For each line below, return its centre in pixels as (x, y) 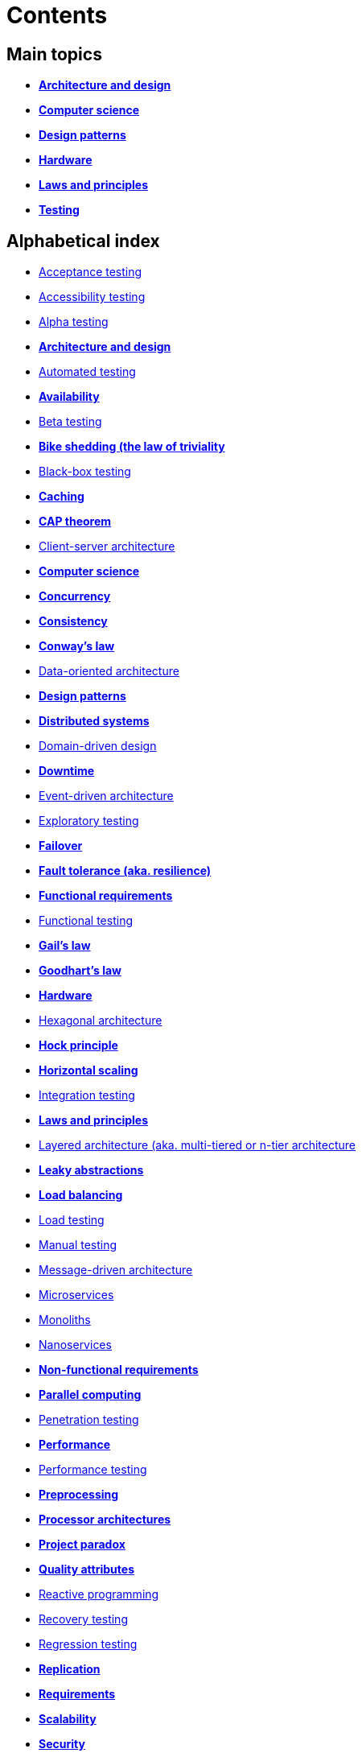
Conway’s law (77, 646)
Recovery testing (83, 1619)
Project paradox (82, 1545)
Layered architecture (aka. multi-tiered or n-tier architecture (197, 1145)
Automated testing (87, 372)
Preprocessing (79, 1495)
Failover (61, 846)
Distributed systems (94, 721)
